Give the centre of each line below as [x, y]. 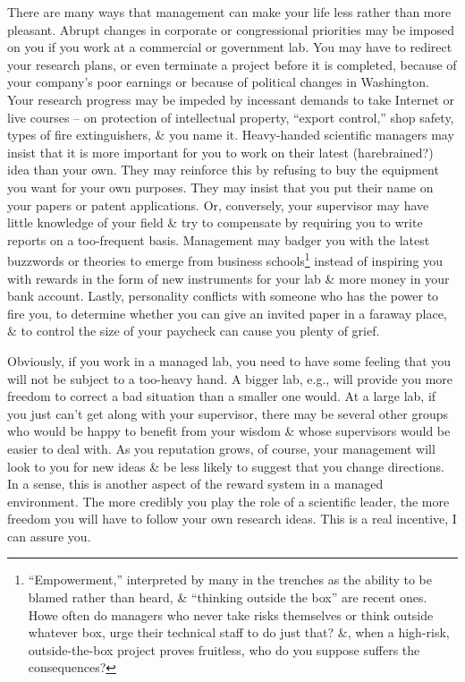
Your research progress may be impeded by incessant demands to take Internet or [231, 99]
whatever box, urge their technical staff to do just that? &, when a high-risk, [239, 632]
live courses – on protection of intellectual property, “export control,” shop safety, [231, 117]
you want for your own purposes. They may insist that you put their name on [220, 187]
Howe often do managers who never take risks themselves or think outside [231, 614]
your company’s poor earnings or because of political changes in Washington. [218, 82]
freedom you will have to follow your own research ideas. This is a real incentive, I [232, 519]
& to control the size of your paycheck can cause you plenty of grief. [194, 331]
